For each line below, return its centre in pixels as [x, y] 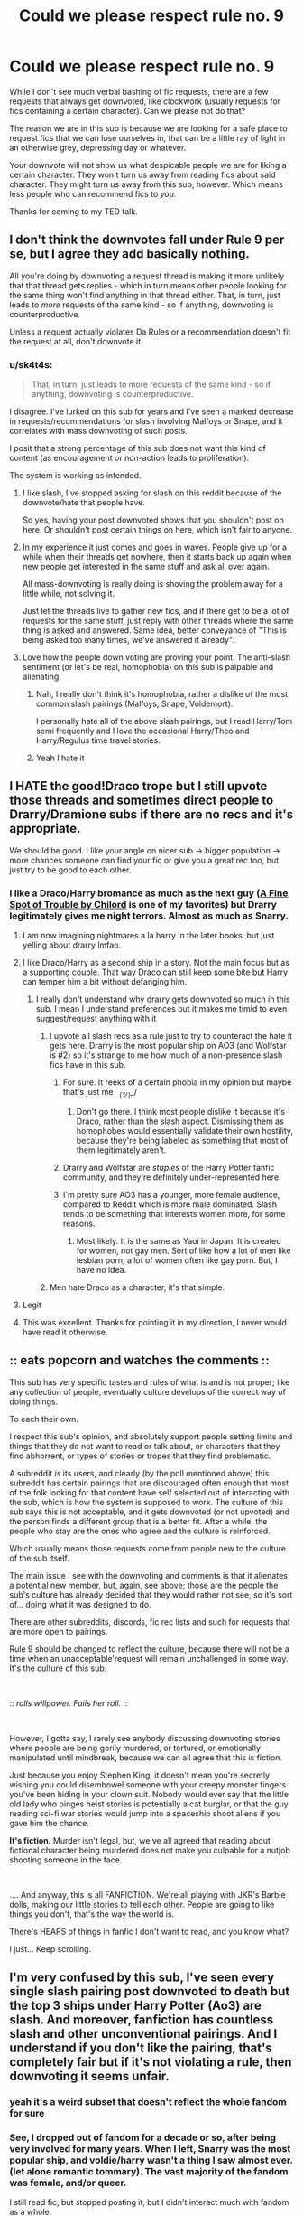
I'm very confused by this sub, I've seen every [142, 1978]
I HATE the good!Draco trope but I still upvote [138, 786]
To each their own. [44, 1419]
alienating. [41, 677]
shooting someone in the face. [66, 1860]
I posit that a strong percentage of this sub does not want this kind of [138, 448]
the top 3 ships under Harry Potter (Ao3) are [135, 2006]
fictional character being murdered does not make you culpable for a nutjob [150, 1850]
